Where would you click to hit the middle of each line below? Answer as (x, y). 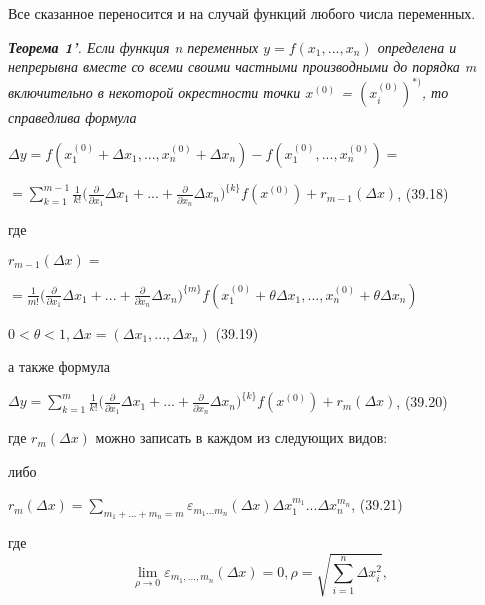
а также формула (59, 366)
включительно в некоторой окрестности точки (154, 92)
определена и (417, 46)
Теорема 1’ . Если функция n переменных (133, 46)
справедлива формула (72, 117)
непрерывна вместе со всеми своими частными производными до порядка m (242, 66)
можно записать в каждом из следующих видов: (241, 437)
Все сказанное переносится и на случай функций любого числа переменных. (242, 13)
